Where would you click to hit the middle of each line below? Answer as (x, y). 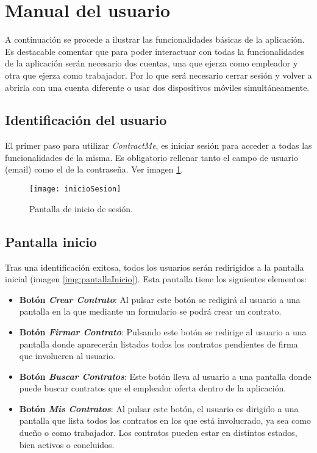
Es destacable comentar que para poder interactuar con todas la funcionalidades (155, 51)
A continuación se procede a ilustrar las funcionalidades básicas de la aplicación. (155, 39)
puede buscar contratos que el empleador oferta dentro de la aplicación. (153, 388)
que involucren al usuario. (67, 356)
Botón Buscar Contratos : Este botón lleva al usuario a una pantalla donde (165, 376)
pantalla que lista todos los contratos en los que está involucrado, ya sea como (165, 420)
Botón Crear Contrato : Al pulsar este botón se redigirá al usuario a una (160, 299)
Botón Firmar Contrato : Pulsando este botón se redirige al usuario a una (163, 331)
